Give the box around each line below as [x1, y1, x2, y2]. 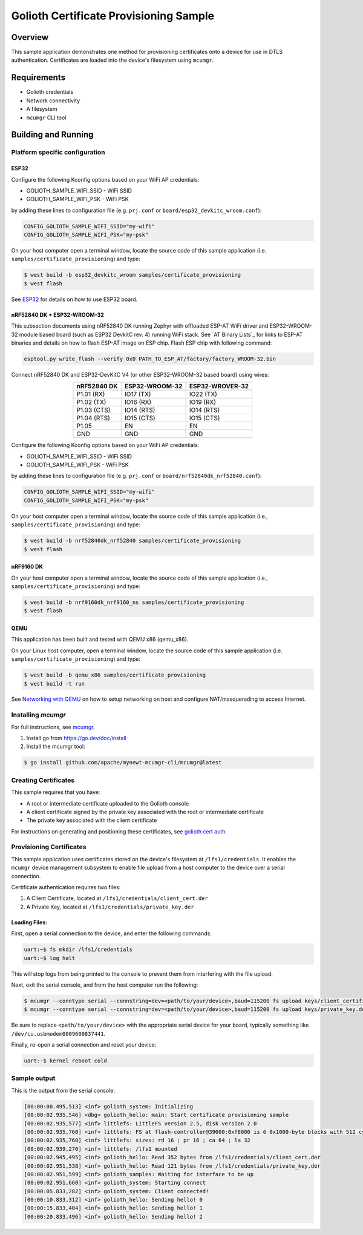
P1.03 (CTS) [76, 406, 111, 414]
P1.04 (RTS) [76, 414, 110, 422]
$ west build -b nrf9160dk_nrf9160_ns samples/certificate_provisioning [24, 598, 244, 606]
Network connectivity [26, 97, 80, 104]
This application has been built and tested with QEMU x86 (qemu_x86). [11, 636, 189, 643]
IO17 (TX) [124, 390, 151, 399]
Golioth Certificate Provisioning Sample [11, 9, 215, 22]
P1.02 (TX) [76, 398, 106, 406]
